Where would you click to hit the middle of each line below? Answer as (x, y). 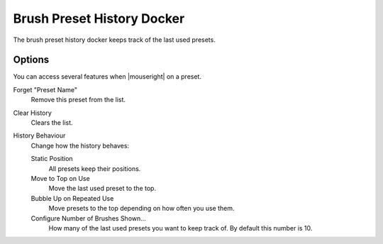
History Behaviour (39, 135)
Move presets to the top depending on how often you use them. (141, 209)
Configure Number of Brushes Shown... (89, 218)
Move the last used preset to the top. (102, 189)
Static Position (52, 159)
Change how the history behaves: (80, 145)
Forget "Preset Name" (45, 89)
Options (31, 60)
